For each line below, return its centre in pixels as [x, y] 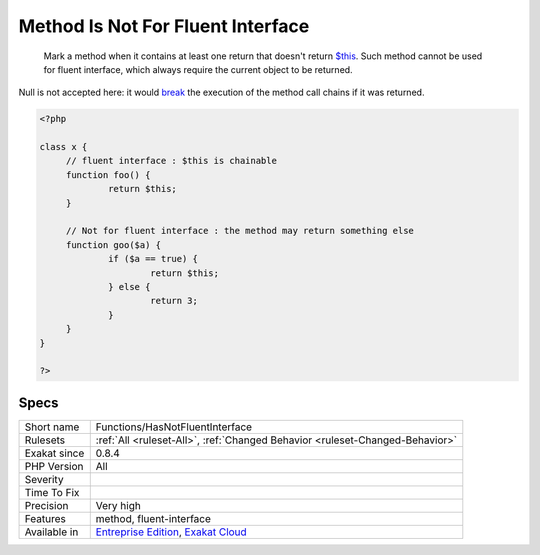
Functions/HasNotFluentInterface [174, 427]
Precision [46, 505]
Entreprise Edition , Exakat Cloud [171, 532]
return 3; [174, 301]
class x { [63, 147]
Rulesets [44, 440]
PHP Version [54, 466]
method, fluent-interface [153, 518]
